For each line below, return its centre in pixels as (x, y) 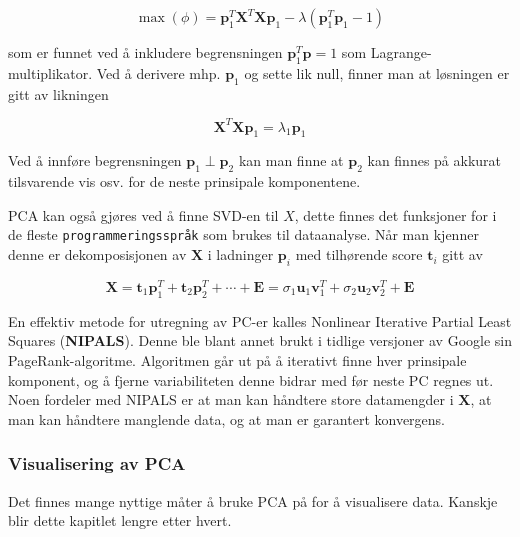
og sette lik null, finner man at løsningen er (377, 72)
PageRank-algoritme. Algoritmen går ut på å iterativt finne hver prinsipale (237, 359)
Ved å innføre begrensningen (95, 160)
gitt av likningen (58, 93)
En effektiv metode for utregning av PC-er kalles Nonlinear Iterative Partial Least (260, 320)
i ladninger (240, 254)
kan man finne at (291, 160)
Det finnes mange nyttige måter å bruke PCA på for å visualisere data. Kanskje (253, 500)
